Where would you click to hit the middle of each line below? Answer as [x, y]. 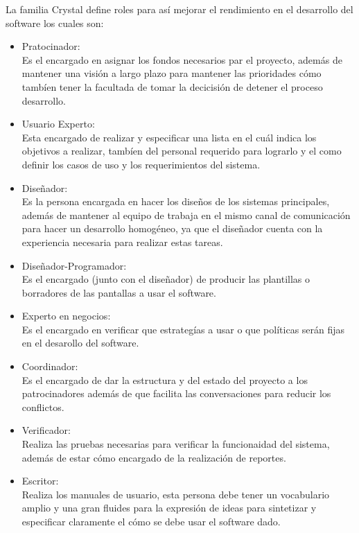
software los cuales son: [55, 23]
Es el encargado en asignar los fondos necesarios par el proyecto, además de [182, 59]
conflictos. [43, 407]
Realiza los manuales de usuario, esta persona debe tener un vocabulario [176, 494]
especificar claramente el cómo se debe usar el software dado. [151, 521]
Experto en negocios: [66, 316]
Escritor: [40, 481]
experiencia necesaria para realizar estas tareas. [122, 242]
